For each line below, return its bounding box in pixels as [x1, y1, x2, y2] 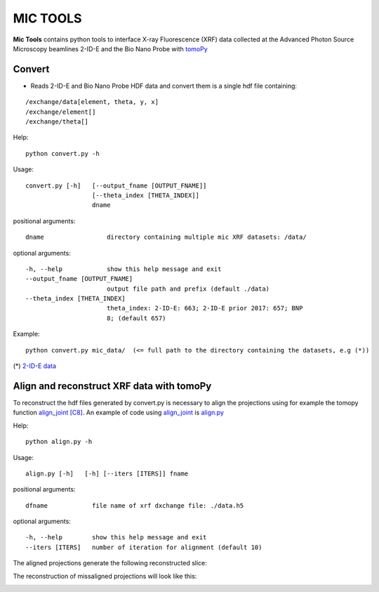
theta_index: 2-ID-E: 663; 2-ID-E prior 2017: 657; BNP [106, 304, 303, 313]
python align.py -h [25, 438, 93, 446]
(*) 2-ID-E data [13, 362, 56, 370]
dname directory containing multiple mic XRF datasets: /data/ [25, 233, 307, 242]
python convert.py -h [25, 150, 100, 157]
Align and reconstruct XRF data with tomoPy [13, 380, 212, 392]
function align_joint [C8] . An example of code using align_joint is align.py [13, 408, 225, 417]
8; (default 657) [106, 314, 166, 322]
